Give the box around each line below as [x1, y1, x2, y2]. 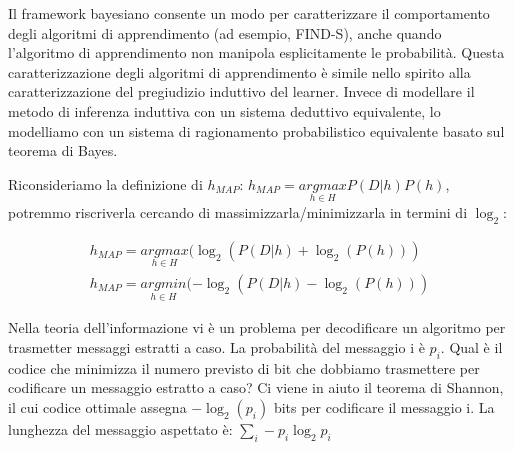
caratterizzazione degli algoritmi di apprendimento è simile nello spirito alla [8, 61, 471, 82]
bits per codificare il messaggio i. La [273, 396, 495, 417]
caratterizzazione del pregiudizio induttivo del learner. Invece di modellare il [8, 81, 475, 102]
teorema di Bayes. [8, 140, 118, 161]
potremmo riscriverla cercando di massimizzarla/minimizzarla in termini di [8, 201, 468, 222]
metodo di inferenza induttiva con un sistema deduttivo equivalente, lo [8, 100, 441, 121]
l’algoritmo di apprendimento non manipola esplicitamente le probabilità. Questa [8, 42, 505, 63]
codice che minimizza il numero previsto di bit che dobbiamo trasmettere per [8, 357, 480, 378]
